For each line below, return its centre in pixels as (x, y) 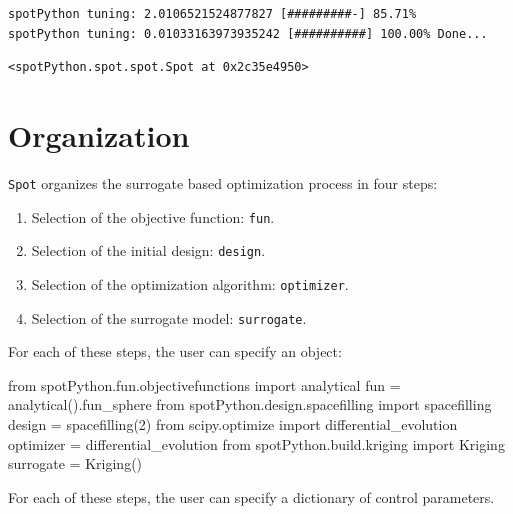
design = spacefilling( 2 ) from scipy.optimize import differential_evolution (233, 423)
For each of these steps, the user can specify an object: (175, 351)
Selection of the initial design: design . (148, 250)
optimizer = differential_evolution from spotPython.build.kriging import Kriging (256, 443)
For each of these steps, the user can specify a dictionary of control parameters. (251, 496)
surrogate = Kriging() (75, 463)
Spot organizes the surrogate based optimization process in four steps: (223, 182)
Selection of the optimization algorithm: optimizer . (190, 283)
